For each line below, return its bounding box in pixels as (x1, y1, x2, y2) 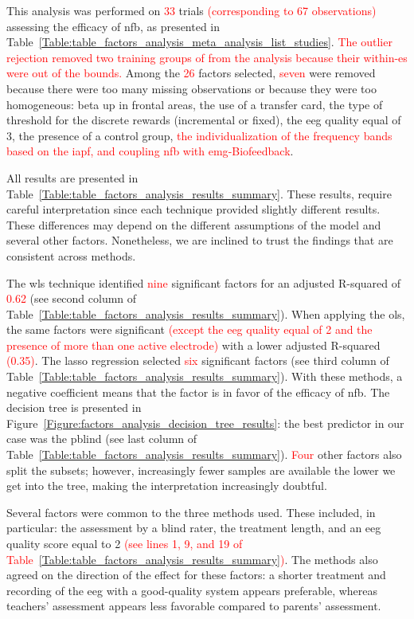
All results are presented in (6, 169, 139, 186)
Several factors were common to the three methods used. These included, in (6, 503, 376, 520)
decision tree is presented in (6, 399, 142, 416)
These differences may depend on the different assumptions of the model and (6, 216, 381, 233)
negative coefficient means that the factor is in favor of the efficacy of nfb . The (6, 383, 390, 400)
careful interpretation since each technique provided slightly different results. (6, 201, 381, 217)
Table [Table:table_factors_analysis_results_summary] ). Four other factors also (6, 446, 402, 463)
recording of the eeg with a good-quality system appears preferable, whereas (6, 582, 378, 598)
